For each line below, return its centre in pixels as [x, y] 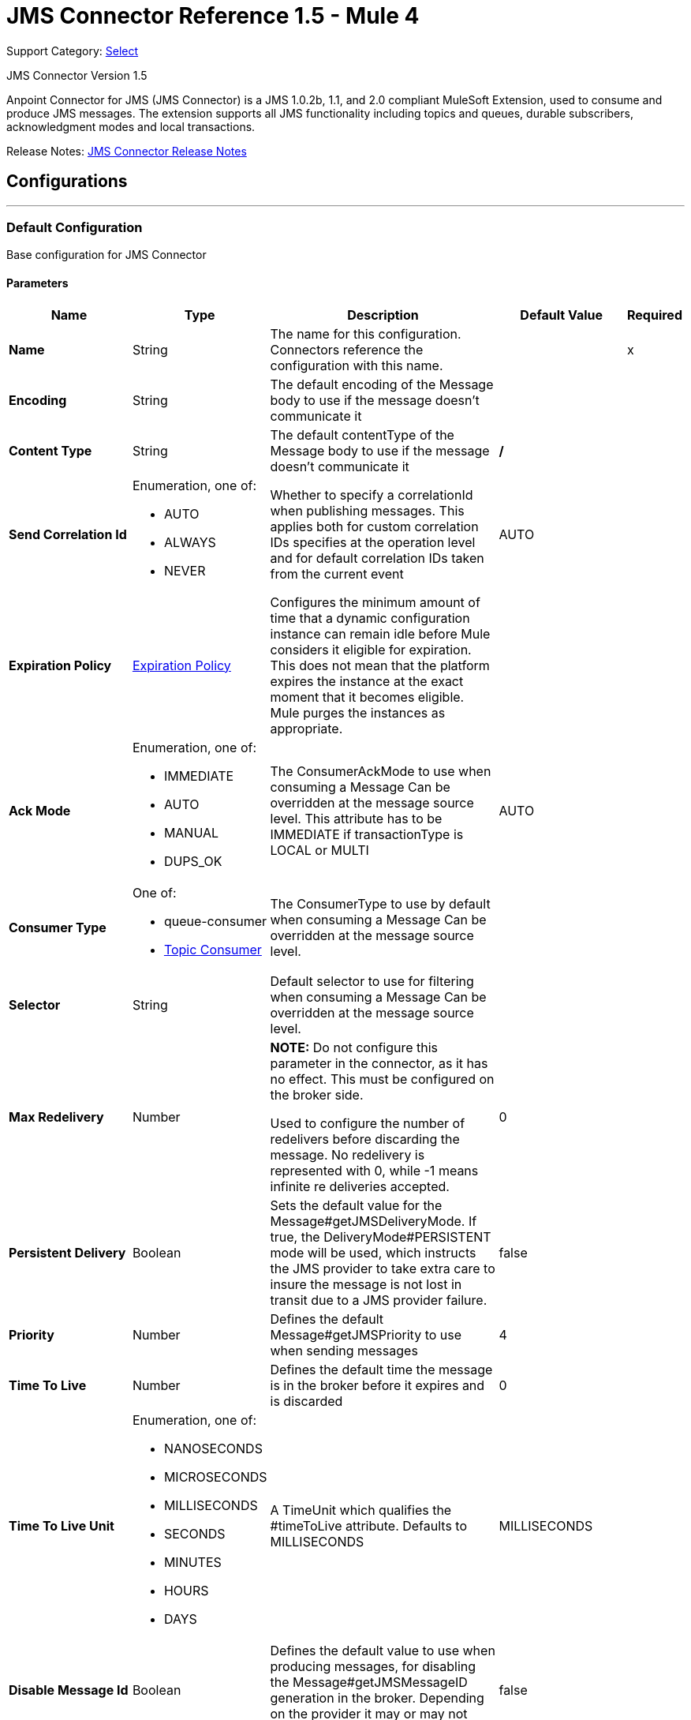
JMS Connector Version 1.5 [77, 75]
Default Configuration [75, 227]
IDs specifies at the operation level [373, 542]
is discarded [306, 1401]
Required [655, 315]
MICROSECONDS [215, 1476]
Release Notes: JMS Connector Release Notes [127, 151]
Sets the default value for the [356, 1205]
